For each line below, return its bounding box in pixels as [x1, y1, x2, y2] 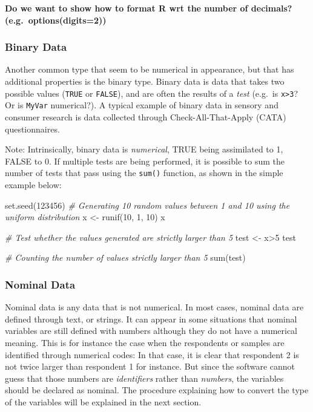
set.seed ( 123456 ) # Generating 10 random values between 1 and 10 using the [5, 198, 290, 211]
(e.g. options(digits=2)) [5, 13, 107, 26]
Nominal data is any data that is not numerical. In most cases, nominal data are [5, 301, 304, 313]
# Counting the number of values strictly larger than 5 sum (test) [5, 251, 246, 264]
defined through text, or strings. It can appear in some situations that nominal [5, 312, 297, 325]
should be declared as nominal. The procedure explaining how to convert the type [5, 384, 309, 396]
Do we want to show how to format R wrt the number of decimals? [5, 2, 292, 14]
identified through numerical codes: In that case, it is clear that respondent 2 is [5, 348, 299, 361]
